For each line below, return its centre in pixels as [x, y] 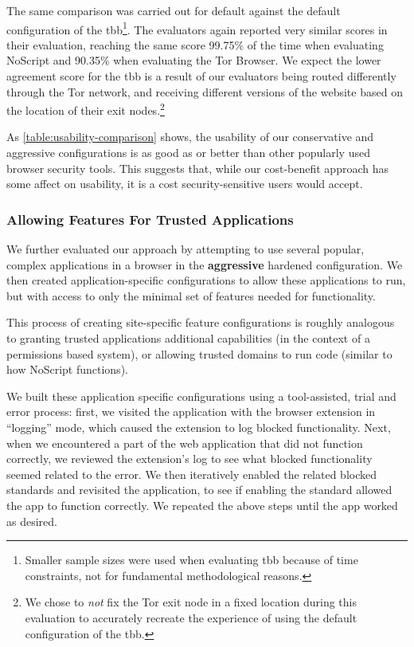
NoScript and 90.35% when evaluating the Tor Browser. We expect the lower [194, 60]
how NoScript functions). [67, 369]
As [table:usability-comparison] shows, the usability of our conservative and [190, 137]
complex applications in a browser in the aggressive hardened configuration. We [205, 264]
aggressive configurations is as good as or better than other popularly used [188, 153]
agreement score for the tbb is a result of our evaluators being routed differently [201, 76]
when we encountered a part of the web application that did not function [185, 443]
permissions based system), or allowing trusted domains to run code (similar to [199, 353]
